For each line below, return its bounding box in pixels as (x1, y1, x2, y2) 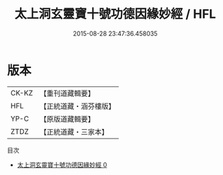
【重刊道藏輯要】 (39, 89, 95, 98)
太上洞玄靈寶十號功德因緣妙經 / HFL (14, 6, 216, 22)
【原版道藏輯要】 (39, 114, 95, 124)
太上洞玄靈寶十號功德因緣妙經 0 (16, 161, 108, 169)
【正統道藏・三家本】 (39, 127, 108, 137)
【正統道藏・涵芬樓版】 (39, 101, 115, 110)
